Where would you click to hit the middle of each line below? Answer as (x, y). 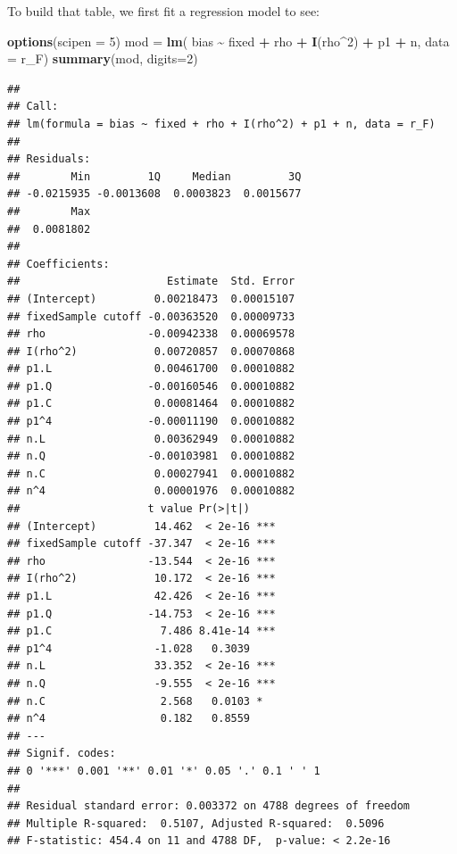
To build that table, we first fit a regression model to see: (164, 11)
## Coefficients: (58, 264)
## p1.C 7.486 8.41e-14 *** (141, 631)
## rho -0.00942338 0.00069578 (151, 334)
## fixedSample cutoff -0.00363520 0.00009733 (151, 316)
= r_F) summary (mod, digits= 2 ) (103, 58)
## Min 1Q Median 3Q (154, 176)
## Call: (33, 107)
